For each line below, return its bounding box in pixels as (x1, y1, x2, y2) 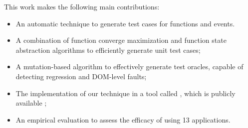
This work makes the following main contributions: (4, 1, 160, 11)
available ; (15, 98, 47, 108)
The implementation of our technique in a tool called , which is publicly (15, 88, 236, 98)
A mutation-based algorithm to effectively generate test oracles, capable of (15, 61, 244, 72)
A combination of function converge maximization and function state (15, 35, 227, 45)
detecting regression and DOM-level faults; (15, 71, 147, 81)
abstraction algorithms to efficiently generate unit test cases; (15, 44, 201, 55)
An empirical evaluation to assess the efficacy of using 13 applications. (15, 114, 231, 125)
